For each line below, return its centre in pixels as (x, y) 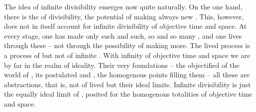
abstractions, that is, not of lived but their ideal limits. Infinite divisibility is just (128, 84)
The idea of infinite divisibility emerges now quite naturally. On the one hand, (123, 6)
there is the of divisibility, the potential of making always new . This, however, (124, 16)
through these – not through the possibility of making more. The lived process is (127, 45)
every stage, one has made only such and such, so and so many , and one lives (123, 35)
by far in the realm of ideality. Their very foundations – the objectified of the (122, 65)
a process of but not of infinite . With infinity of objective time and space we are (127, 55)
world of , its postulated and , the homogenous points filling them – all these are (127, 75)
